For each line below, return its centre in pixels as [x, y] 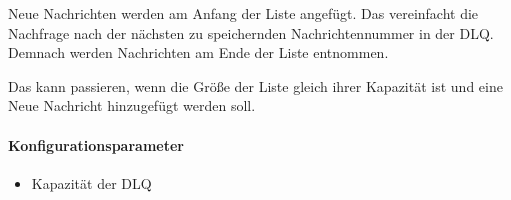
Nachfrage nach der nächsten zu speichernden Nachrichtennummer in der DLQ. [251, 32]
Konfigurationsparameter [96, 144]
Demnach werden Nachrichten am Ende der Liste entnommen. [198, 52]
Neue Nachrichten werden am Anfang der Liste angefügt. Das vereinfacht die [243, 13]
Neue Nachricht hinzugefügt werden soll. [132, 105]
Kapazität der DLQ [91, 182]
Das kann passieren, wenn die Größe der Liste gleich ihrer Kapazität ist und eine [255, 85]
